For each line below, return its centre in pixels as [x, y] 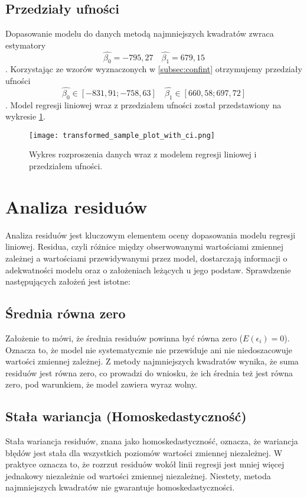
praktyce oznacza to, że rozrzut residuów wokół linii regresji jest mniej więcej [145, 464]
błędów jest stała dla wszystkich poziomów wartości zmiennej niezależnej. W [144, 452]
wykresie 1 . [25, 116]
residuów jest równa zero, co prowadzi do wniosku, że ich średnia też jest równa [149, 372]
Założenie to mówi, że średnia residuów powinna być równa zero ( [124, 338]
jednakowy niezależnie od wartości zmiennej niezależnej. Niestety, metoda [138, 475]
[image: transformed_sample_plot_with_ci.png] [122, 135]
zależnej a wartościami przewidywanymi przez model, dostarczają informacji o [146, 258]
